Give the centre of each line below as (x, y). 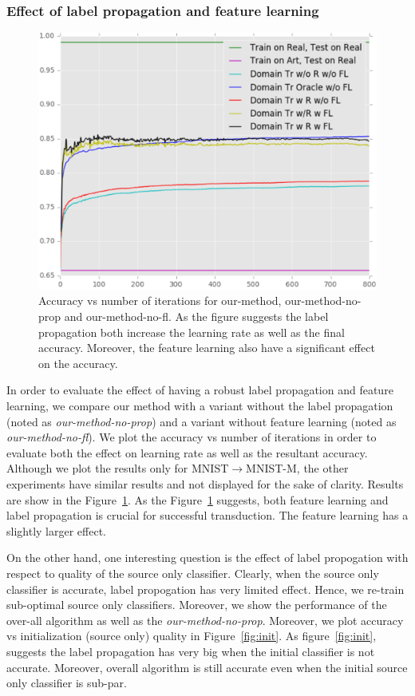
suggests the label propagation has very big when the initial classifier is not (191, 651)
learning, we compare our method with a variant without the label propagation (200, 406)
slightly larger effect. (56, 530)
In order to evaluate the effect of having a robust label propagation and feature (200, 390)
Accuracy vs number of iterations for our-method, (160, 301)
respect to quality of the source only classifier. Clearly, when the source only (193, 573)
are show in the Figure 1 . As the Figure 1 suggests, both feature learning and (198, 499)
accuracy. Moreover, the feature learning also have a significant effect (207, 348)
